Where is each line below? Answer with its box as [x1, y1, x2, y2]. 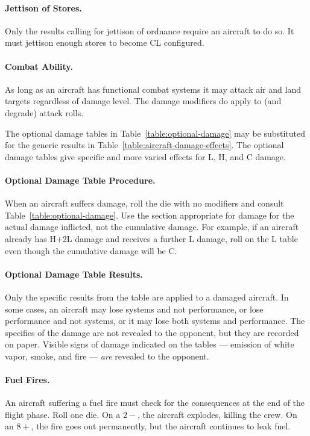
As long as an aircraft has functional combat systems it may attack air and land [5, 83, 301, 95]
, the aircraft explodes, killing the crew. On [138, 408, 297, 420]
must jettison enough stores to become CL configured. [5, 36, 204, 49]
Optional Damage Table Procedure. [5, 173, 156, 186]
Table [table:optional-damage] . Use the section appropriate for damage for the [5, 208, 294, 221]
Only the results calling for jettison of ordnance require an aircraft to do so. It [5, 24, 294, 37]
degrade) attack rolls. [5, 106, 84, 119]
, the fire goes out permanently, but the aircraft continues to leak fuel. [31, 420, 291, 432]
